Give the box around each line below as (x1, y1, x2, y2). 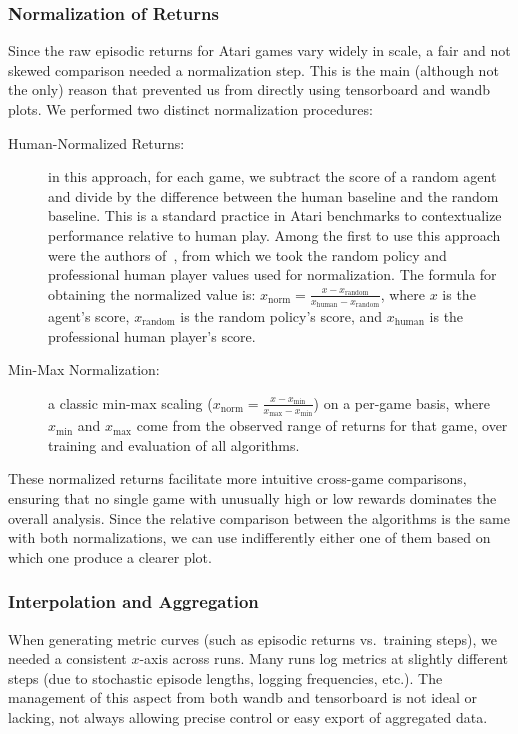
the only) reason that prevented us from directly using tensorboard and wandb (8, 79, 491, 100)
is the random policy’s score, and (180, 305, 383, 326)
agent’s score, (48, 305, 130, 326)
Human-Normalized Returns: (8, 132, 185, 153)
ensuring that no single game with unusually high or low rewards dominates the (8, 488, 497, 509)
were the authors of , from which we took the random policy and (48, 244, 447, 265)
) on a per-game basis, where (313, 392, 490, 413)
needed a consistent (8, 648, 127, 669)
